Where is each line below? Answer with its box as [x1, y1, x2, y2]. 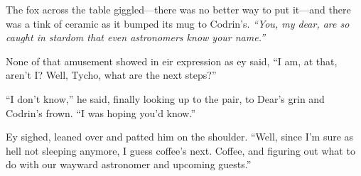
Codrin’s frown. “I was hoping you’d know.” [6, 105, 196, 120]
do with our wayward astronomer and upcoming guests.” [6, 157, 252, 172]
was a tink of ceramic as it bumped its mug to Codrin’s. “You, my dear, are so [6, 16, 350, 31]
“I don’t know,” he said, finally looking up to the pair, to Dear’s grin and [6, 91, 325, 106]
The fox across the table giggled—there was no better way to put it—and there [6, 2, 351, 16]
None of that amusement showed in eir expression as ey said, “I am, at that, [6, 53, 338, 68]
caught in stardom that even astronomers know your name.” [6, 30, 266, 45]
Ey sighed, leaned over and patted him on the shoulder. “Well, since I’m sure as [6, 129, 354, 144]
